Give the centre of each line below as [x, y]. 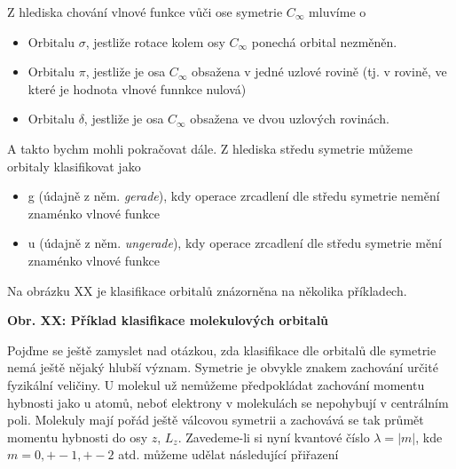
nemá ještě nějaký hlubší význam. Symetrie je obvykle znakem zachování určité [223, 367]
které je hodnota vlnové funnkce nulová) [137, 88]
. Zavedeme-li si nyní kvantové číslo [274, 437]
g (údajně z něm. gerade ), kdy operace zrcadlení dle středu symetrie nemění [234, 196]
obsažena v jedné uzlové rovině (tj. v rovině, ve [319, 72]
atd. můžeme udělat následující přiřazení [228, 454]
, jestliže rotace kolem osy [155, 41]
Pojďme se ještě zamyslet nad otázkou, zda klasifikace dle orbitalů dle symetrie [222, 350]
